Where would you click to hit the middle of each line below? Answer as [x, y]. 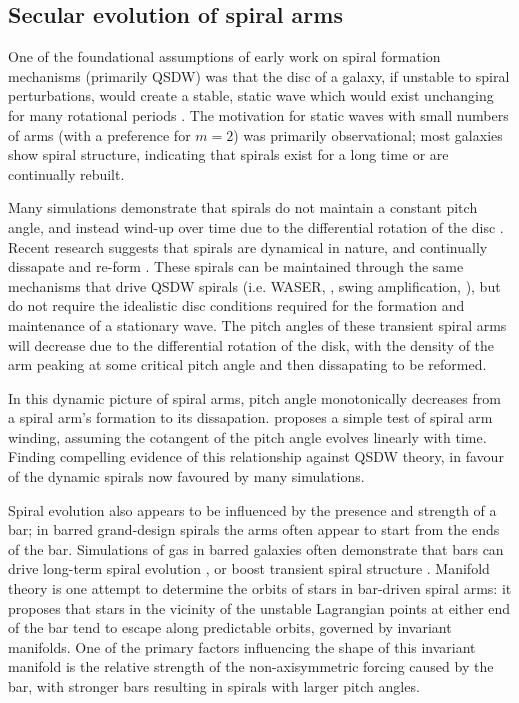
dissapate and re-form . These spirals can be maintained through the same [236, 266]
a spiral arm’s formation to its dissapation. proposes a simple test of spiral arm [250, 417]
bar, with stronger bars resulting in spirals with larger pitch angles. [214, 686]
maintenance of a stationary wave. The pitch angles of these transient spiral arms [257, 324]
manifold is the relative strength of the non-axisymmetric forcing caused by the [251, 666]
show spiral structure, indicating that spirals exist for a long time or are [228, 154]
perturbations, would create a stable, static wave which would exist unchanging [251, 95]
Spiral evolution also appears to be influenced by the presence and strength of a [252, 509]
